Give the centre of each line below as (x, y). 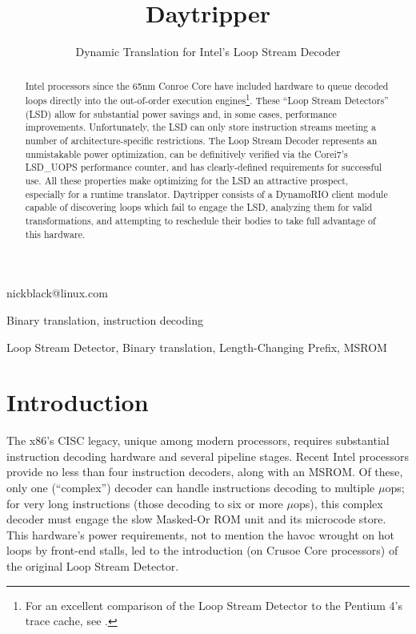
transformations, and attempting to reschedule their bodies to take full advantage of (200, 221)
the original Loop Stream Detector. (93, 566)
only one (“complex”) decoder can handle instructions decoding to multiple (191, 488)
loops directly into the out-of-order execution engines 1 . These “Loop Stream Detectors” (207, 99)
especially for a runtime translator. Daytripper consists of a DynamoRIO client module (206, 194)
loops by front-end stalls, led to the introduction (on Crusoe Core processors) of (202, 550)
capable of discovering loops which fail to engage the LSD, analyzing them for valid (199, 207)
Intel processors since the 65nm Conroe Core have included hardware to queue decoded (207, 85)
